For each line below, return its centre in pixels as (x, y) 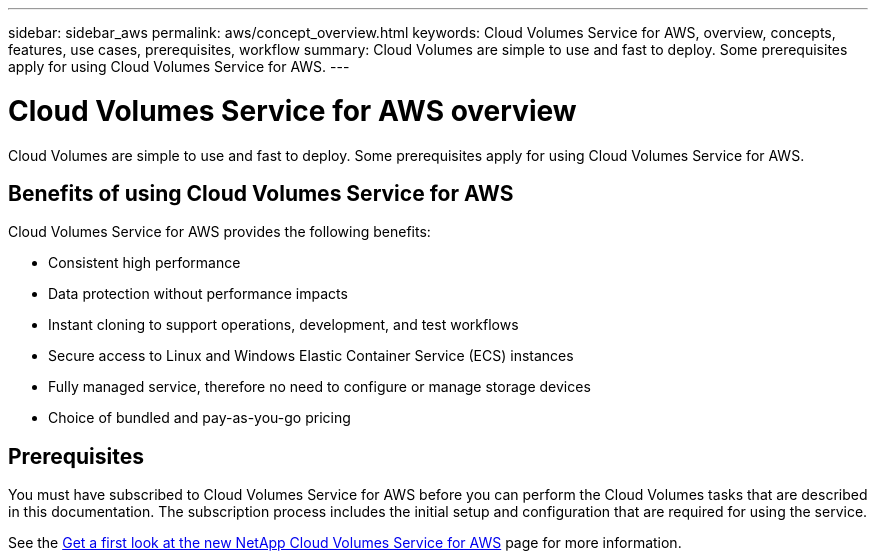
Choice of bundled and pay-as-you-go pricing (199, 418)
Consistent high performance (144, 263)
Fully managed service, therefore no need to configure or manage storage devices (319, 387)
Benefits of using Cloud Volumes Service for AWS (261, 193)
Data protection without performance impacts (198, 294)
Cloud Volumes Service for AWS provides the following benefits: (219, 232)
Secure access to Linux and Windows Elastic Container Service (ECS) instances (311, 356)
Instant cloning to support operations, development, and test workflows (283, 325)
